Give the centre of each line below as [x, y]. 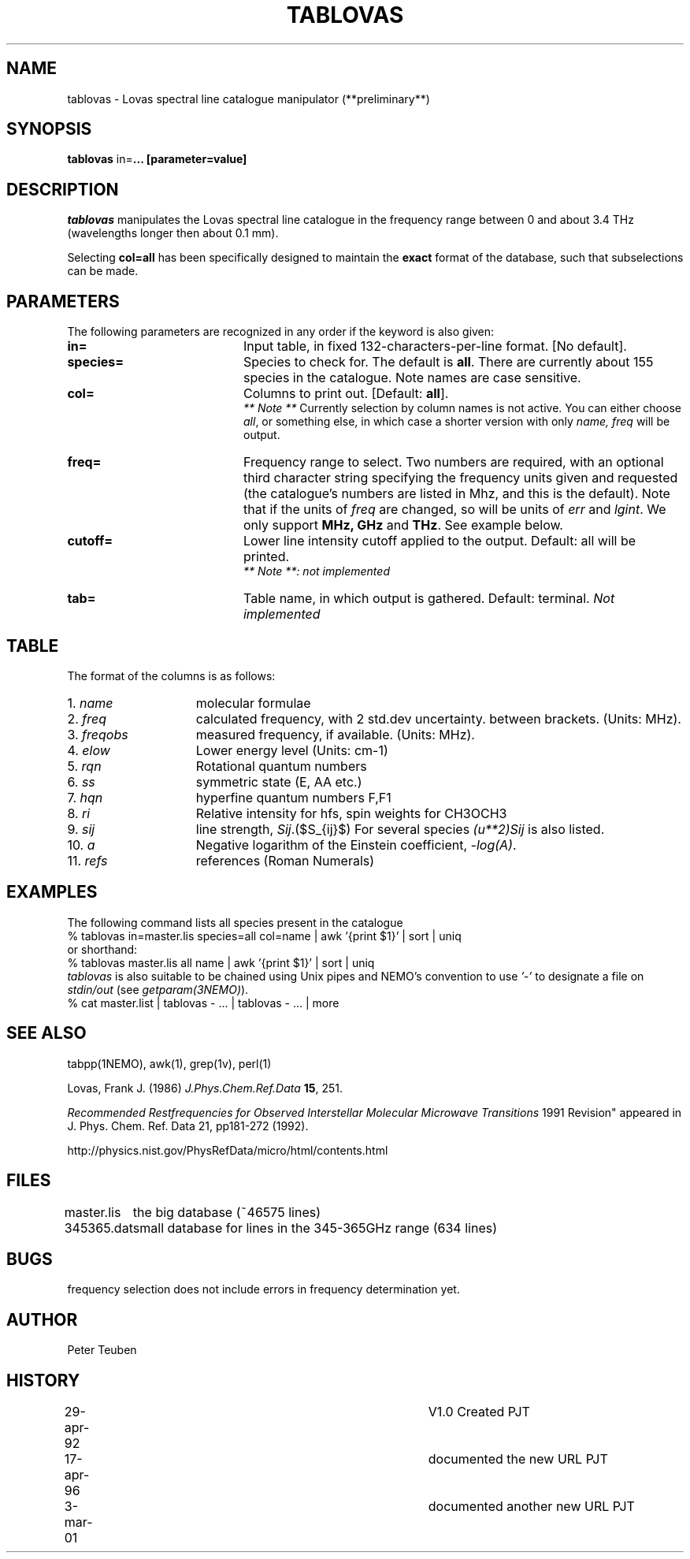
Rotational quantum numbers [281, 766]
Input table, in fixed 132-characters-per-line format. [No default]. [435, 346]
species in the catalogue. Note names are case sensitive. [412, 378]
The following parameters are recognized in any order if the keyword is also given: [281, 332]
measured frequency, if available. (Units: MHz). [335, 734]
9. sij [81, 829]
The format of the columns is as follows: [171, 675]
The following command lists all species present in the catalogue [235, 922]
